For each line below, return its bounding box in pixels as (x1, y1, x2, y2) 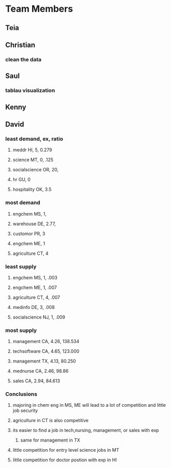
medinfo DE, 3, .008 (12, 304, 55, 310)
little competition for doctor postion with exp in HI (12, 457, 117, 463)
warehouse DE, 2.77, (12, 220, 56, 227)
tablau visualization (5, 87, 55, 94)
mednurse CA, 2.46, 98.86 (12, 368, 69, 374)
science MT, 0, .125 (12, 157, 54, 163)
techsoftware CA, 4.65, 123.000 (12, 348, 80, 354)
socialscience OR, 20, (12, 167, 59, 173)
